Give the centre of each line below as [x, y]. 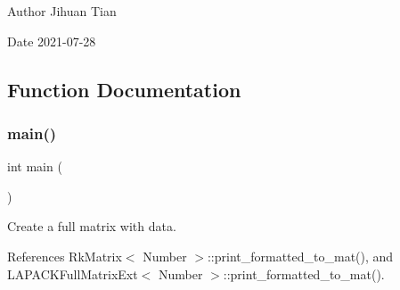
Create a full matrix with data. [92, 226]
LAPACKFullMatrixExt [73, 273]
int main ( [35, 166]
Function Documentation [124, 89]
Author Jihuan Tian [62, 11]
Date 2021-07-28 [52, 41]
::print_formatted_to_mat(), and [300, 256]
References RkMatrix [65, 256]
